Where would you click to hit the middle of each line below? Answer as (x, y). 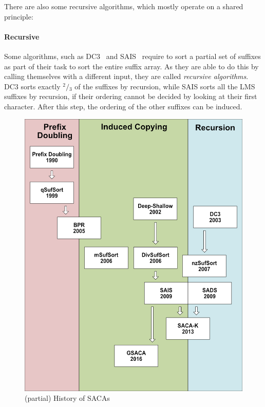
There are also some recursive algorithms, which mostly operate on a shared (124, 6)
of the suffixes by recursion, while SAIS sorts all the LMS (165, 86)
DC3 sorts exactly (32, 86)
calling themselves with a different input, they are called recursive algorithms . (126, 76)
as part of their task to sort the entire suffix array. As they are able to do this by (131, 66)
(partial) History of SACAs (67, 398)
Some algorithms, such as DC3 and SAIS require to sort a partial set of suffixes (132, 56)
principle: (19, 16)
